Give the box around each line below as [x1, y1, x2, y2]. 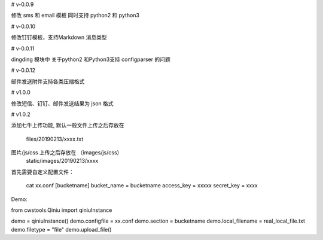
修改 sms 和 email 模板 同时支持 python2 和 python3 [11, 12, 140, 19]
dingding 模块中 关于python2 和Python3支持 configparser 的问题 [11, 56, 170, 63]
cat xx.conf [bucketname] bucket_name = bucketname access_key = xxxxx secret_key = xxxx [26, 182, 258, 189]
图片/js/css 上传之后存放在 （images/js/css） [11, 149, 123, 156]
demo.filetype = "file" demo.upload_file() [11, 226, 112, 233]
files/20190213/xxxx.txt [26, 135, 84, 142]
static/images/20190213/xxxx [26, 157, 99, 165]
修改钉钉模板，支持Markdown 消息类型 [11, 34, 107, 41]
